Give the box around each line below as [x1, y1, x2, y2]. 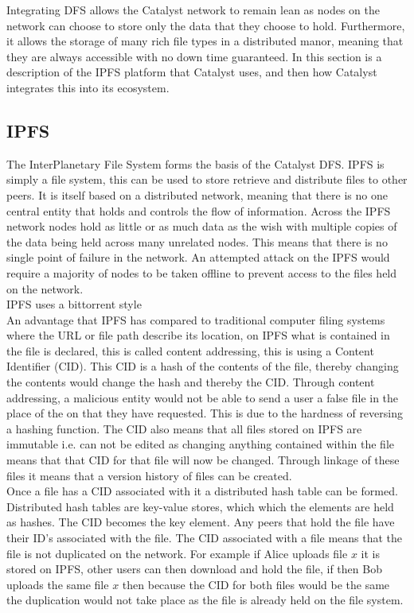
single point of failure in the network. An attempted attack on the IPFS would [6, 249, 390, 266]
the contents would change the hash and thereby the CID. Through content [6, 374, 375, 390]
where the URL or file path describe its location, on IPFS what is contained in [6, 327, 390, 343]
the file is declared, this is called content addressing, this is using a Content [6, 342, 374, 359]
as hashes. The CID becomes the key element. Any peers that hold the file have [6, 514, 395, 530]
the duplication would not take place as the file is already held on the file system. [6, 592, 404, 608]
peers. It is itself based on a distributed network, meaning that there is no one [6, 186, 388, 203]
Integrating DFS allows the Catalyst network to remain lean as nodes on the [6, 2, 381, 17]
